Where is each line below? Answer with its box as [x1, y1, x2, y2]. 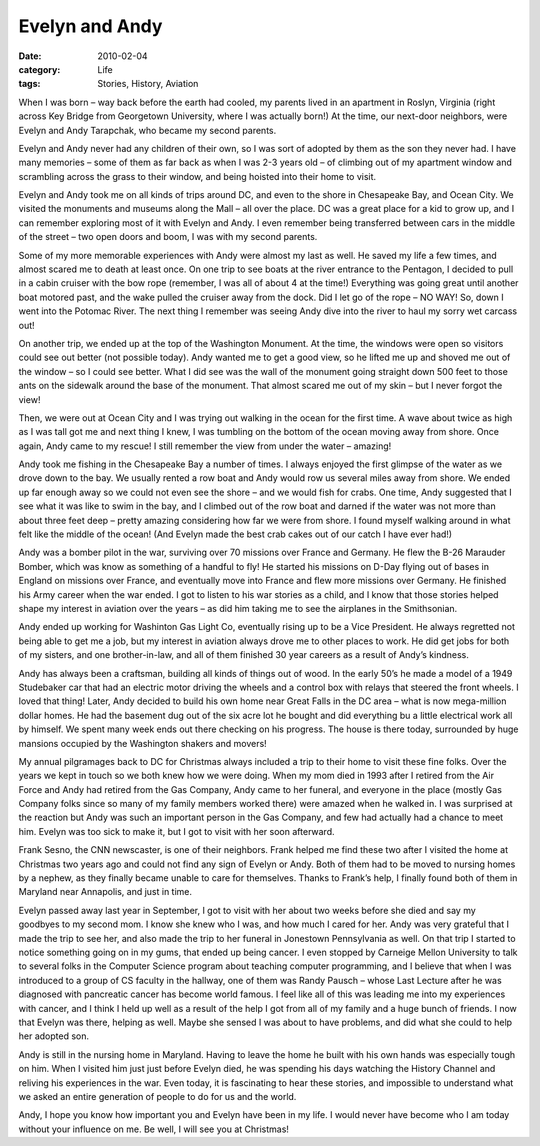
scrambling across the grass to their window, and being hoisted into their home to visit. [18, 170, 377, 182]
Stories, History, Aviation [97, 78, 199, 90]
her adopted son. [18, 1030, 90, 1042]
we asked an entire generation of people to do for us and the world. [18, 1090, 297, 1102]
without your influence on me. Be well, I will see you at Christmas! [18, 1123, 290, 1135]
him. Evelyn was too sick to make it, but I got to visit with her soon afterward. [18, 825, 335, 837]
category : [18, 63, 61, 75]
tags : [18, 78, 41, 90]
